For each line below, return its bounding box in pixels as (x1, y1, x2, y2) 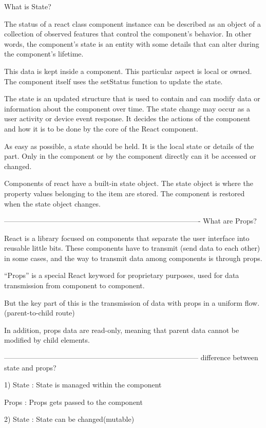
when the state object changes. (4, 198, 101, 209)
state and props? (4, 362, 56, 373)
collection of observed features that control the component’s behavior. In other (4, 28, 252, 39)
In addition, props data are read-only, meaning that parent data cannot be (4, 324, 239, 335)
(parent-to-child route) (4, 307, 75, 318)
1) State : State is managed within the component (4, 379, 162, 390)
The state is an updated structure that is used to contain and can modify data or (4, 93, 260, 104)
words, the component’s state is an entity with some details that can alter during (4, 38, 259, 49)
